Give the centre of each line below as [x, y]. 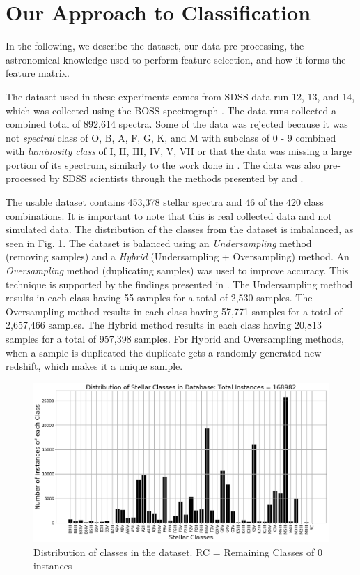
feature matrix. [38, 73]
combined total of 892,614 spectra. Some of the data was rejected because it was [177, 124]
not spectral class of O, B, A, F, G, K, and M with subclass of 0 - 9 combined [171, 137]
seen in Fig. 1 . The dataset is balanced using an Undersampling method [159, 242]
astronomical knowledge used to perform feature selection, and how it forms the [176, 59]
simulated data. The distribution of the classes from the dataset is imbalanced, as [180, 229]
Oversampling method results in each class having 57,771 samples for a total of [174, 311]
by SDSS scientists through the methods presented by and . [176, 178]
